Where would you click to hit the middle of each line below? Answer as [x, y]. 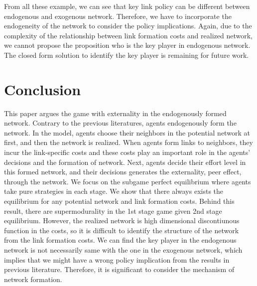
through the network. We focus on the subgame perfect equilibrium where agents [128, 181]
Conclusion [43, 89]
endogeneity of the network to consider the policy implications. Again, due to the [128, 26]
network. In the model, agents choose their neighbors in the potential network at [127, 132]
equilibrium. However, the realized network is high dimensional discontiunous [122, 220]
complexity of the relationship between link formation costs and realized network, [128, 35]
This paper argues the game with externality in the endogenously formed [115, 113]
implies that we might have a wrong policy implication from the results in [117, 259]
